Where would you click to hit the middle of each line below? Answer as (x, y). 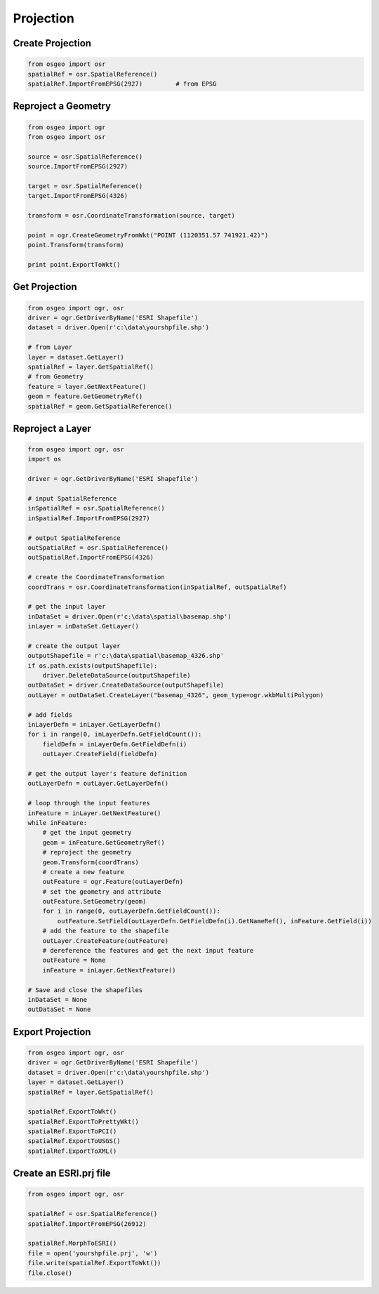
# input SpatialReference (72, 499)
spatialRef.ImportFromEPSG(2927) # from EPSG (122, 84)
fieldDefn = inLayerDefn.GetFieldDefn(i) (115, 744)
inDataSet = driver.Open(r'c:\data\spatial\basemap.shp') (129, 616)
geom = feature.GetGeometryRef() (85, 396)
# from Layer (50, 347)
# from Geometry (56, 377)
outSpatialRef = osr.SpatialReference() (98, 548)
